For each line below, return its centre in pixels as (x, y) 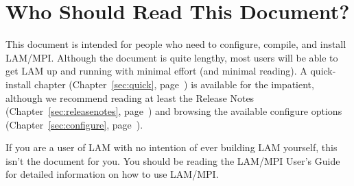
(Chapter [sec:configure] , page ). (74, 124)
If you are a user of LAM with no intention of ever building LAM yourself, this (172, 147)
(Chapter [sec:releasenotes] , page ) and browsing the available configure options (174, 111)
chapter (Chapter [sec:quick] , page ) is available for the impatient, (174, 84)
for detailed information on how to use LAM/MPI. (112, 174)
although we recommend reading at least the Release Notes (130, 97)
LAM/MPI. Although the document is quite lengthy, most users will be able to (172, 57)
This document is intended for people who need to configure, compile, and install (176, 44)
